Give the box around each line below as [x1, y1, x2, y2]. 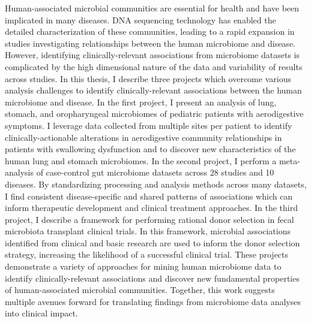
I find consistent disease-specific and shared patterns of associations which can [5, 189, 293, 202]
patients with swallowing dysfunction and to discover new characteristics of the [5, 143, 296, 155]
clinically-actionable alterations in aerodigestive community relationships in [5, 131, 282, 143]
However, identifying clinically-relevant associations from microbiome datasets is [5, 49, 300, 61]
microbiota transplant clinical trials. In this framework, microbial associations [5, 225, 291, 237]
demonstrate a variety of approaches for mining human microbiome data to [5, 260, 282, 273]
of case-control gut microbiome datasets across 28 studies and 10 [36, 166, 274, 179]
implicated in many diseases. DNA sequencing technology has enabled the [5, 13, 276, 26]
